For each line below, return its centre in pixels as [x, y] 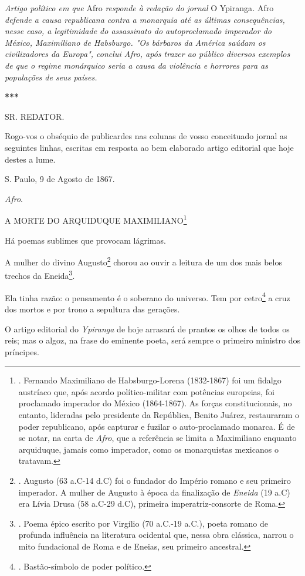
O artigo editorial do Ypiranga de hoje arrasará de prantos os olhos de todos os [147, 329]
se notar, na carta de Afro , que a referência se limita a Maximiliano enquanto [157, 438]
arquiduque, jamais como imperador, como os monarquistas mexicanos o [148, 449]
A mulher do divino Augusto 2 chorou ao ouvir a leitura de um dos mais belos [143, 261]
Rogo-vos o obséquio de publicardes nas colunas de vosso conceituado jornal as [146, 136]
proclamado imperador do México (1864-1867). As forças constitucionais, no [155, 403]
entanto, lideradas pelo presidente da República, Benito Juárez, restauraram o [159, 415]
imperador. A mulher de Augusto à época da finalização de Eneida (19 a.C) [154, 492]
